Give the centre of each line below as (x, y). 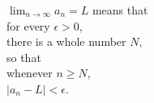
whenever (30, 73)
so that (24, 57)
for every (28, 25)
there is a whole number (66, 41)
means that (120, 10)
